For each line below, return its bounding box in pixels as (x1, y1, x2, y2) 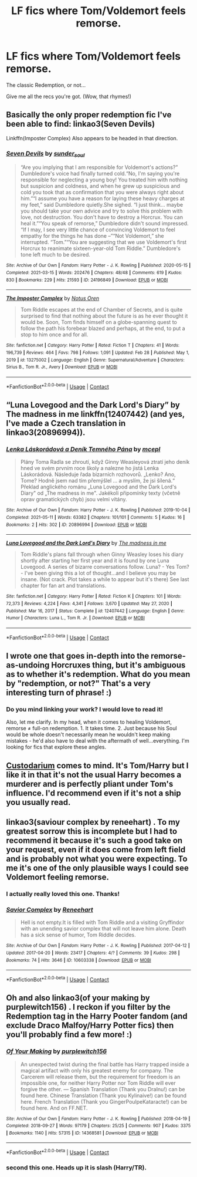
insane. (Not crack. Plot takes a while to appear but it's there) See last (20, 576, 189, 583)
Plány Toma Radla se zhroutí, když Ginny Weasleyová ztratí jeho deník (20, 458, 190, 466)
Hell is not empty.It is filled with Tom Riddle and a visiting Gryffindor (20, 919, 185, 926)
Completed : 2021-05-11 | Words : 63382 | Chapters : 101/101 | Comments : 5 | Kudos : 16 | (6, 514, 185, 520)
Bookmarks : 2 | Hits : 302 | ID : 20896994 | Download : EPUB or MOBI (6, 521, 148, 528)
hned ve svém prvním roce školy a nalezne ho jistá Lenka (20, 465, 159, 472)
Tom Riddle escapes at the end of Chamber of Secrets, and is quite (20, 306, 183, 313)
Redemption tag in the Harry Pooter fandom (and (6, 1011, 188, 1021)
